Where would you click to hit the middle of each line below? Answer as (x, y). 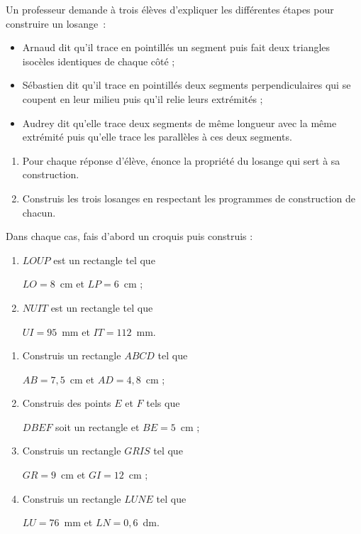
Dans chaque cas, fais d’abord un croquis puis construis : (129, 236)
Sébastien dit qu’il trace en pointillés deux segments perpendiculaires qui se (187, 85)
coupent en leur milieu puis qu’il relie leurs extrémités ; (143, 98)
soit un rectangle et (98, 426)
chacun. (39, 212)
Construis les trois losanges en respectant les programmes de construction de (189, 198)
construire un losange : (56, 23)
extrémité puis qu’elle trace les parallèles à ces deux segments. (157, 137)
